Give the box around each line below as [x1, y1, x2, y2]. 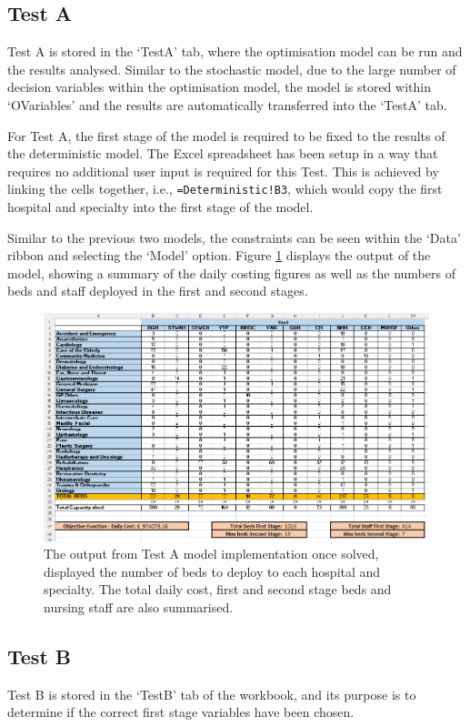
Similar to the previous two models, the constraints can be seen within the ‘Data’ [7, 227, 461, 247]
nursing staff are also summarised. [44, 597, 234, 616]
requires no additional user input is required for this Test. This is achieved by [7, 161, 439, 180]
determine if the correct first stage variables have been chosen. [7, 702, 355, 722]
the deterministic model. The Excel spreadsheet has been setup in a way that [7, 144, 438, 163]
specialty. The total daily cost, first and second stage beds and [44, 580, 392, 599]
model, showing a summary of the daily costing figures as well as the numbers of [7, 263, 455, 282]
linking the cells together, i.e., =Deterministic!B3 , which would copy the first [7, 179, 443, 198]
